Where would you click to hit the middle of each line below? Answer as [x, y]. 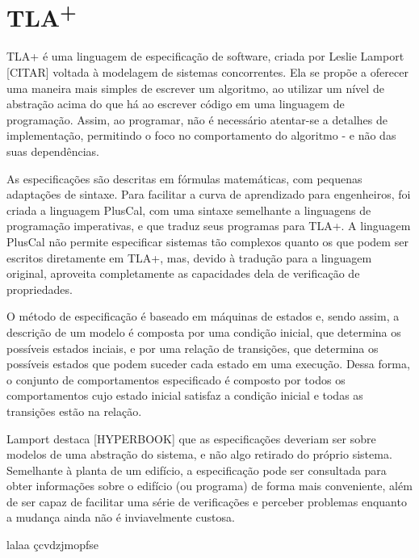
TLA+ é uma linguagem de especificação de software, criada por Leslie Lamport [205, 56]
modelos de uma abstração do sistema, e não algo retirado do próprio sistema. [199, 454]
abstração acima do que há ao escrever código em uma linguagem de [176, 104]
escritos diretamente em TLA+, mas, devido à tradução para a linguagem [189, 257]
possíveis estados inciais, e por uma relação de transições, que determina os [193, 348]
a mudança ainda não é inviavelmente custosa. [121, 517]
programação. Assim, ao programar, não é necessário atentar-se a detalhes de [197, 119]
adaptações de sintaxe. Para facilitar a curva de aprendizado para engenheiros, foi [209, 194]
